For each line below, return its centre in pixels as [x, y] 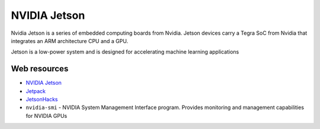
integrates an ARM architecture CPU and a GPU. [70, 41]
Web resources [40, 69]
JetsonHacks [42, 100]
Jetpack [36, 91]
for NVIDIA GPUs [47, 115]
